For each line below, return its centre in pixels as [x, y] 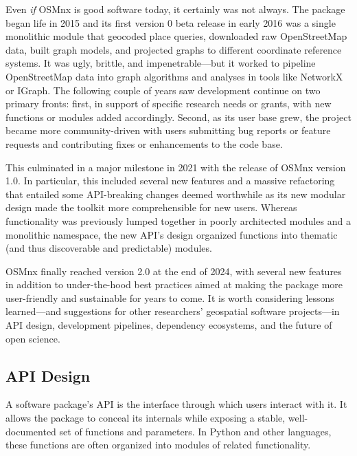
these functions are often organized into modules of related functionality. [158, 445]
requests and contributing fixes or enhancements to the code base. [144, 143]
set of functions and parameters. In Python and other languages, [195, 431]
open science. [33, 338]
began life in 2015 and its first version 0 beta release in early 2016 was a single [171, 22]
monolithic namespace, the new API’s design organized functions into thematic [172, 234]
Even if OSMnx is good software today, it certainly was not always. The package [175, 9]
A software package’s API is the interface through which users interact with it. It [176, 404]
